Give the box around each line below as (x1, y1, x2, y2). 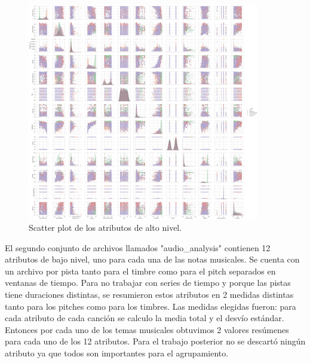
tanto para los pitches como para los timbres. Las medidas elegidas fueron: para (5, 300, 296, 312)
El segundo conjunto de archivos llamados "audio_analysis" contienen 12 (5, 241, 271, 254)
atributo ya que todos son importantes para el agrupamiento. (5, 347, 229, 359)
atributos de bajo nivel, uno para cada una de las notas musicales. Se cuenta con (5, 253, 300, 266)
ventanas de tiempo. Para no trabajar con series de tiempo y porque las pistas (5, 276, 291, 289)
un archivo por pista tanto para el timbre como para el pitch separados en (5, 264, 276, 277)
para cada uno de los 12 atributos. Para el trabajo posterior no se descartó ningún (5, 335, 306, 347)
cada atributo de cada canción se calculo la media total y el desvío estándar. (5, 312, 284, 324)
